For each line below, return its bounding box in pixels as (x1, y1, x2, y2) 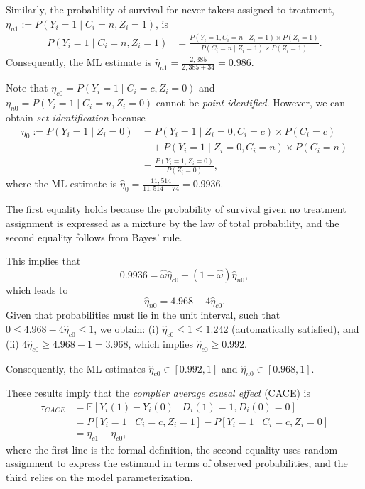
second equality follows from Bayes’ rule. (6, 229, 182, 244)
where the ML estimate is (6, 176, 117, 191)
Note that (6, 80, 48, 95)
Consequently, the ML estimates (6, 361, 146, 375)
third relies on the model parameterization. (6, 470, 193, 485)
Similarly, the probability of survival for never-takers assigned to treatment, (6, 2, 335, 16)
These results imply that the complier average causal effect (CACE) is (6, 385, 310, 400)
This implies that (6, 253, 81, 268)
